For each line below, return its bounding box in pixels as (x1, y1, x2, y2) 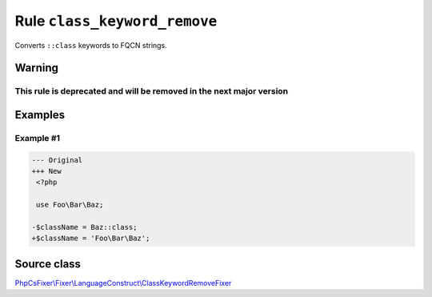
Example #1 (14, 132, 60, 143)
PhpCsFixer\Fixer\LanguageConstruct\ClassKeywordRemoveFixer (14, 278, 232, 287)
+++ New (31, 167, 62, 176)
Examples (14, 108, 66, 122)
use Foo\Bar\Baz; (36, 200, 104, 210)
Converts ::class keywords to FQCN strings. (14, 40, 167, 50)
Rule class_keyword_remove (14, 12, 218, 30)
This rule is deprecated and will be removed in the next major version (14, 86, 289, 97)
